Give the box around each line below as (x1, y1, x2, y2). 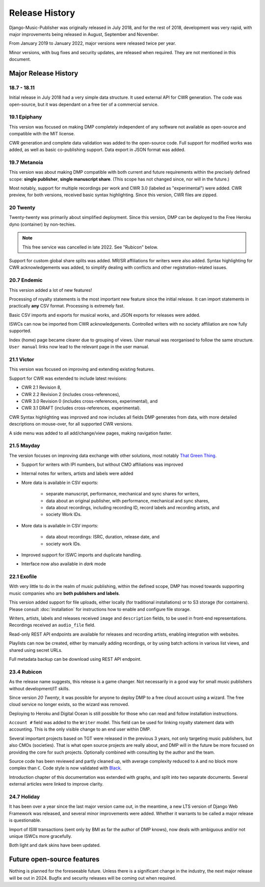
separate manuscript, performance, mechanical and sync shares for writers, (46, 491, 200, 497)
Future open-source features (9, 855, 100, 863)
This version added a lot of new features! (9, 287, 92, 293)
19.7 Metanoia (9, 159, 44, 166)
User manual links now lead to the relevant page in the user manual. (9, 344, 150, 350)
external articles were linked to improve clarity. (9, 781, 104, 787)
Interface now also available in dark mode (21, 561, 106, 567)
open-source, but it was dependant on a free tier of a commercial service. (9, 101, 159, 107)
